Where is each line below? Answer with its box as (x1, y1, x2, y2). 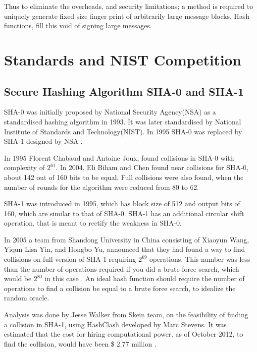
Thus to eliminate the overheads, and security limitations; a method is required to (4, 1, 253, 11)
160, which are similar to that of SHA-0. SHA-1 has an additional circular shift (4, 208, 244, 218)
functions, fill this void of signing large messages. (4, 20, 152, 31)
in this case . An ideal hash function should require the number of (45, 273, 245, 284)
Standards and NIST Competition (4, 49, 242, 69)
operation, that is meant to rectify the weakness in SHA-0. (4, 218, 182, 228)
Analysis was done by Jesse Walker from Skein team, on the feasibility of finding (4, 309, 249, 320)
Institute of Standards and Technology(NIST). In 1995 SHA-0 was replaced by (4, 126, 242, 136)
